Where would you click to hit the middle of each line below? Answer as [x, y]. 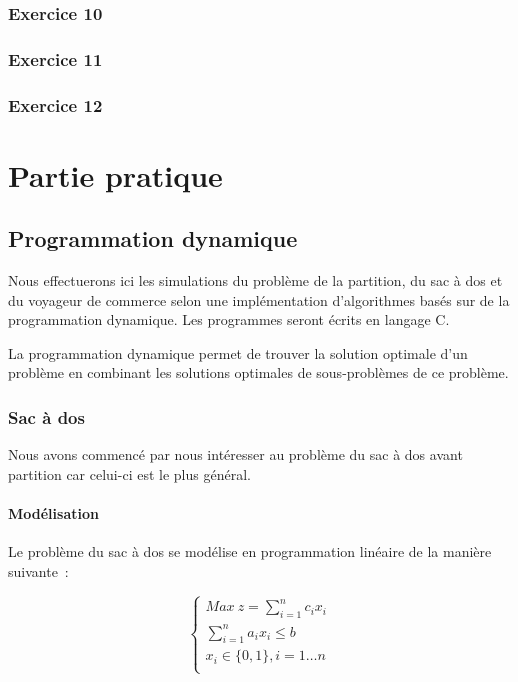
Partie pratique [115, 174]
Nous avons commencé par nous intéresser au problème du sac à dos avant [235, 454]
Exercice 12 [55, 104]
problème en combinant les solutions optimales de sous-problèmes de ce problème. [258, 372]
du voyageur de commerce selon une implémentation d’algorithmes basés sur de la [259, 299]
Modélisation [53, 513]
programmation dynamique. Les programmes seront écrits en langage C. [229, 319]
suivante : [38, 570]
